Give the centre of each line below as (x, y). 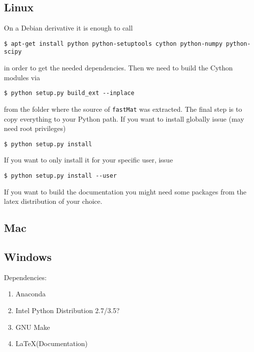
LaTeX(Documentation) (52, 343)
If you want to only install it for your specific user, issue (89, 160)
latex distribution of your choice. (53, 201)
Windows (28, 257)
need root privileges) (35, 128)
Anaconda (31, 294)
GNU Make (33, 327)
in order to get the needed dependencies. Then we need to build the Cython (118, 68)
